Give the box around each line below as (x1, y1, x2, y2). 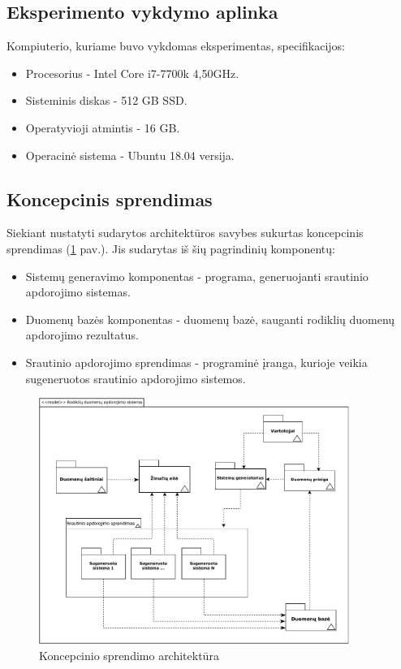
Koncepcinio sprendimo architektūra (39, 646, 219, 663)
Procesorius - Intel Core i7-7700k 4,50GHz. (25, 64, 239, 81)
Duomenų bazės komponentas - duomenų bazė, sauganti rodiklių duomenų (25, 310, 395, 327)
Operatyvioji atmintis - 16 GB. (25, 119, 180, 136)
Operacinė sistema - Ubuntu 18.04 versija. (25, 146, 235, 163)
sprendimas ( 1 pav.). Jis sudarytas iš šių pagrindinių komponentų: (6, 240, 335, 257)
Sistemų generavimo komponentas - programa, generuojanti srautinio (25, 267, 369, 284)
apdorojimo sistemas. (25, 283, 131, 300)
